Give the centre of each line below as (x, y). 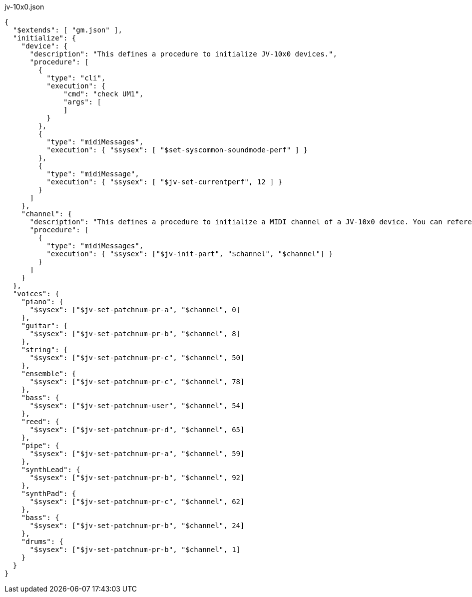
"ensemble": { (49, 374)
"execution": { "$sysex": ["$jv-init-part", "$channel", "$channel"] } (190, 254)
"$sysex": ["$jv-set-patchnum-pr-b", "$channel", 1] (135, 550)
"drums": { (42, 542)
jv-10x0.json (24, 7)
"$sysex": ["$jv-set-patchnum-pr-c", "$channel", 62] (137, 502)
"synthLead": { (51, 470)
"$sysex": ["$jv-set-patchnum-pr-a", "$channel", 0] (135, 310)
